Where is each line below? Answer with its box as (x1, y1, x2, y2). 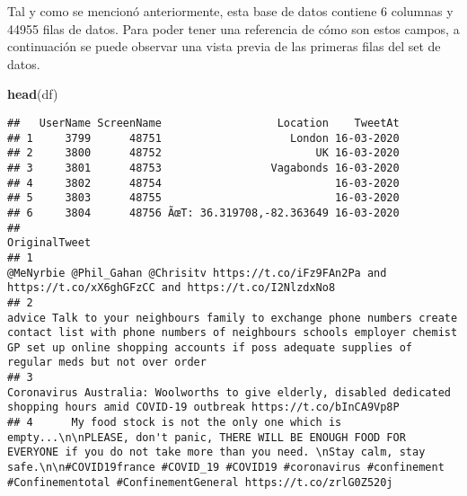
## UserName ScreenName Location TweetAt (7, 116, 400, 129)
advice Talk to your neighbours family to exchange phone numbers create (7, 311, 458, 324)
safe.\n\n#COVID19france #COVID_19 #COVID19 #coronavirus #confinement (7, 461, 445, 474)
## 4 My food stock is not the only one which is (7, 416, 342, 430)
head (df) (7, 84, 58, 103)
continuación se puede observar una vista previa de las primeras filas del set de (7, 37, 441, 56)
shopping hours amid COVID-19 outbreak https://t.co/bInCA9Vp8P (7, 401, 400, 414)
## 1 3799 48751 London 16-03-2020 (7, 131, 400, 145)
